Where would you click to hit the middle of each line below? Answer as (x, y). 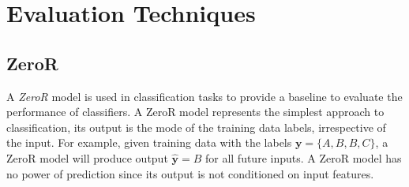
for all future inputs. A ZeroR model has (303, 157)
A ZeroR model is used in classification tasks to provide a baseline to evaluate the (204, 96)
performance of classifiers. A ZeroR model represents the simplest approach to (195, 112)
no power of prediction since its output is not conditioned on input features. (190, 173)
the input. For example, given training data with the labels (149, 142)
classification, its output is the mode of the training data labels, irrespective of (196, 127)
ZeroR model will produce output (87, 157)
